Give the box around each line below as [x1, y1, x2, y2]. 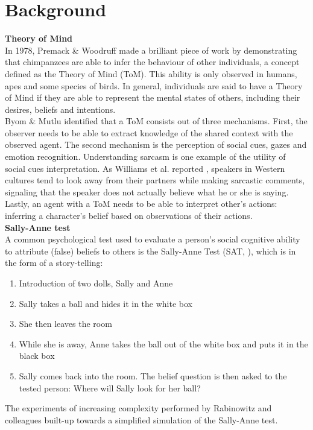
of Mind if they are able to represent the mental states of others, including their [5, 91, 300, 104]
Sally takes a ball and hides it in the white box [19, 297, 192, 309]
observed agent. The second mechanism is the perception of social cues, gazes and [5, 138, 307, 151]
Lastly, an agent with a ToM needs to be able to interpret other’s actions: [5, 197, 277, 210]
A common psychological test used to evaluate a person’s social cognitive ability [5, 233, 300, 245]
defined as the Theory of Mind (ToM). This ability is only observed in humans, [5, 67, 297, 80]
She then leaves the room [19, 317, 112, 330]
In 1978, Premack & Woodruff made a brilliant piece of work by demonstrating [5, 43, 297, 56]
